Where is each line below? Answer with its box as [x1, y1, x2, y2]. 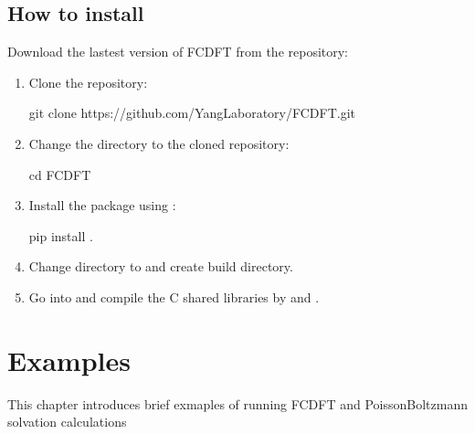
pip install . [28, 226, 93, 245]
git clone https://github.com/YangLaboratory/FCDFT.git [28, 103, 356, 122]
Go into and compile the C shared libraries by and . [28, 287, 320, 306]
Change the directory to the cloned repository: [28, 133, 290, 153]
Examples [7, 341, 131, 378]
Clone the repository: [28, 72, 148, 91]
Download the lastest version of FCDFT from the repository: [7, 42, 349, 61]
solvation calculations [7, 412, 127, 431]
